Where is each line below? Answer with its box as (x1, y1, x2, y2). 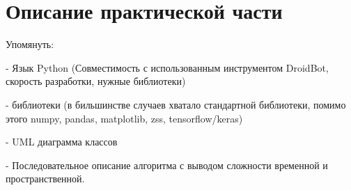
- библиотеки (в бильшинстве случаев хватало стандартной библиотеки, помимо (6, 97, 346, 111)
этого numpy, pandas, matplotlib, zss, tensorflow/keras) (6, 111, 243, 125)
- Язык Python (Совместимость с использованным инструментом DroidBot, (6, 60, 329, 74)
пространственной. (6, 171, 85, 186)
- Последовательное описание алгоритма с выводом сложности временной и (6, 157, 328, 172)
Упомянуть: (6, 37, 54, 52)
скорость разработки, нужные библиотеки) (6, 74, 186, 88)
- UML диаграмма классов (6, 134, 118, 149)
